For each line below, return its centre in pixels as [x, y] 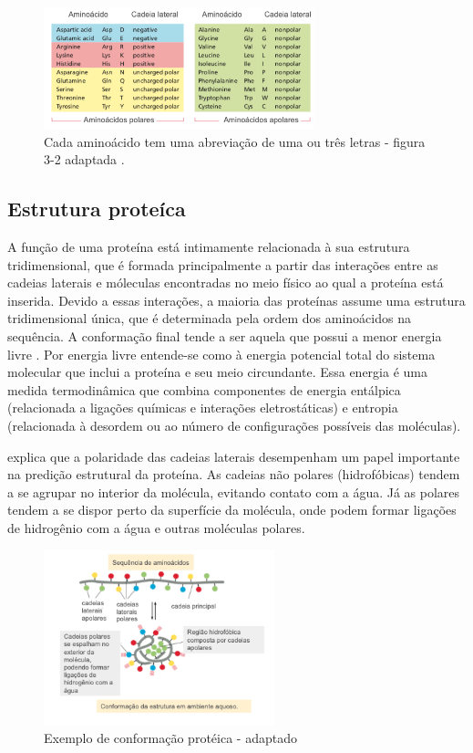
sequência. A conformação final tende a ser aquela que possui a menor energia [225, 336]
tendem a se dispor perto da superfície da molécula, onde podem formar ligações [232, 510]
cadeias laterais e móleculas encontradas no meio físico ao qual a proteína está [226, 282]
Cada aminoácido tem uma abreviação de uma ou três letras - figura [235, 141]
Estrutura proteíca [97, 209]
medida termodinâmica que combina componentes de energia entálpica [204, 389]
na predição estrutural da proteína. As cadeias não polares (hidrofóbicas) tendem [234, 474]
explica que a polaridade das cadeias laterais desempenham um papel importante [234, 456]
